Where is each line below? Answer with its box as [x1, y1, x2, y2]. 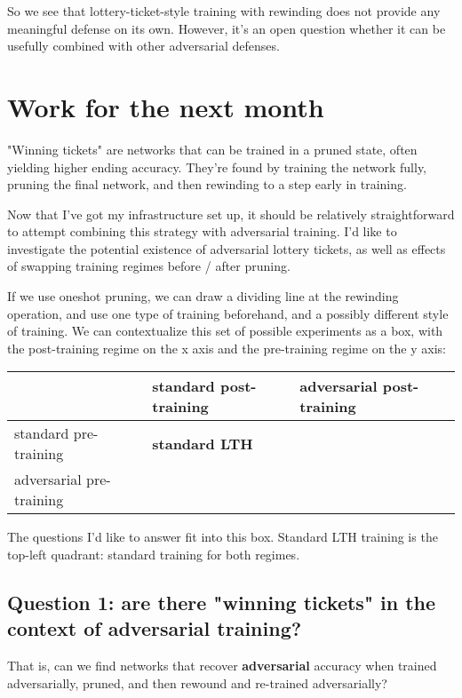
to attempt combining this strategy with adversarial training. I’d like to [7, 222, 397, 241]
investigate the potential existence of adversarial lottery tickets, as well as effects [7, 239, 446, 258]
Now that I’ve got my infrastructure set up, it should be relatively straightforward [7, 204, 455, 223]
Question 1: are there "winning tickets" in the [7, 589, 436, 616]
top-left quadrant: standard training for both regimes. [7, 545, 300, 564]
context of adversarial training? [7, 615, 302, 642]
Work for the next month [7, 88, 324, 124]
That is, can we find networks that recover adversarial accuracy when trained [7, 656, 437, 675]
